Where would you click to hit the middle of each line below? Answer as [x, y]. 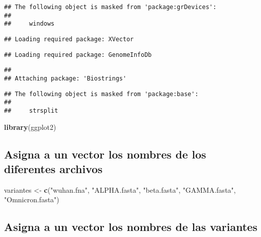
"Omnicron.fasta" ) [32, 200]
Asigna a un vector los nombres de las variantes [131, 227]
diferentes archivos [53, 168]
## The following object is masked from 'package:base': [101, 94]
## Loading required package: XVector [69, 39]
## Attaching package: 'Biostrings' [65, 78]
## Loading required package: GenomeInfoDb [78, 55]
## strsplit [31, 110]
